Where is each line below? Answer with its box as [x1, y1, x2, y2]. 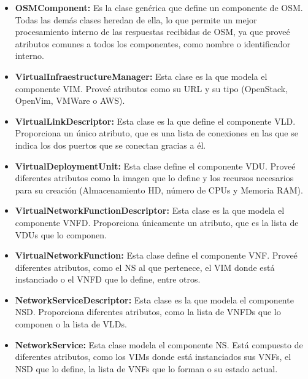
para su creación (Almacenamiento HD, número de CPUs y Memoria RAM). [15, 183, 303, 196]
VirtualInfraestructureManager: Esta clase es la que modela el [15, 69, 268, 82]
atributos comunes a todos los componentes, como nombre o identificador [15, 37, 291, 50]
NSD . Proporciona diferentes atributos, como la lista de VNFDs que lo [15, 305, 281, 318]
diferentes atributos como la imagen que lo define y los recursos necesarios [15, 171, 294, 184]
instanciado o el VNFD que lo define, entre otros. [15, 273, 201, 286]
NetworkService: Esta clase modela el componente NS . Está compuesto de [15, 338, 303, 351]
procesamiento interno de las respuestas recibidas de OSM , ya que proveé [15, 25, 290, 38]
